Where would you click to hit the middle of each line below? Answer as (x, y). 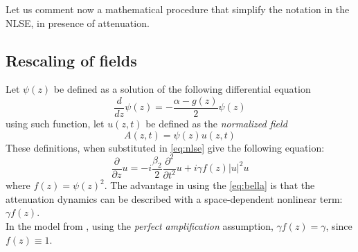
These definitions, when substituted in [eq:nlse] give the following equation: (165, 147)
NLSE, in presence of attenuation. (78, 22)
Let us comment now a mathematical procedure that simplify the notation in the (178, 9)
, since (339, 225)
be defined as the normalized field (216, 124)
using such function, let (55, 124)
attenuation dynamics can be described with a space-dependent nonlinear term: (174, 198)
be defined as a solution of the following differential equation (182, 89)
